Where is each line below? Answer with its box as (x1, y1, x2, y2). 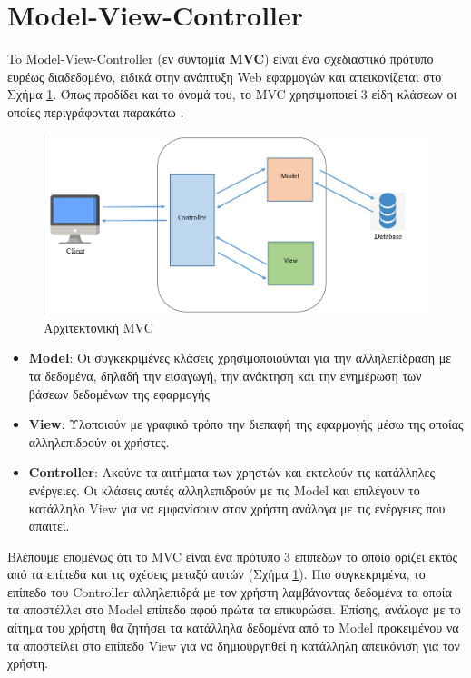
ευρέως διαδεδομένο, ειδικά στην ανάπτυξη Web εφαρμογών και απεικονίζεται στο (7, 66, 442, 85)
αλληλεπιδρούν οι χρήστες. (28, 432, 170, 451)
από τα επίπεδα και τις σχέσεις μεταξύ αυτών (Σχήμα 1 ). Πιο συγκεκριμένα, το (7, 564, 426, 583)
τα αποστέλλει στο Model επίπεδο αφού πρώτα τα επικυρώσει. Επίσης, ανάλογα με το (7, 600, 461, 619)
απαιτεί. (28, 516, 70, 535)
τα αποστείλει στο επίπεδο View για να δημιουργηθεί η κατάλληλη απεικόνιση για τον (7, 635, 460, 654)
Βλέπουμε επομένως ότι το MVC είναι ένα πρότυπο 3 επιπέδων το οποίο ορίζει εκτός (7, 546, 457, 565)
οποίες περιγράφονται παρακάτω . (7, 102, 184, 121)
